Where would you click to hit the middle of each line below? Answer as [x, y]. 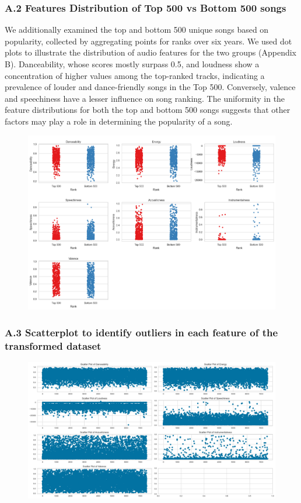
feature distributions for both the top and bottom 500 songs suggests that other [148, 110]
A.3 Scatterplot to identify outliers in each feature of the [141, 332]
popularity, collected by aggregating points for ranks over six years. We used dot [148, 41]
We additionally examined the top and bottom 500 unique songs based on [137, 30]
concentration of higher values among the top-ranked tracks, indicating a [135, 75]
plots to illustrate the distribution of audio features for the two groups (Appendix [150, 52]
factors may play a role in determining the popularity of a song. [119, 121]
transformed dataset [53, 345]
